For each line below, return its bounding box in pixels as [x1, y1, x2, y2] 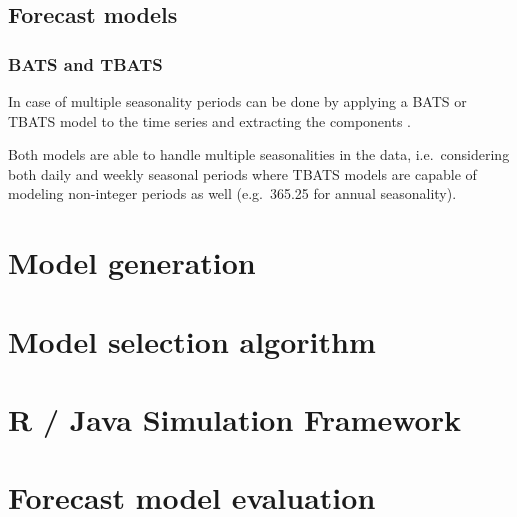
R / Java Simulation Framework [8, 398, 461, 439]
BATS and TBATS [8, 51, 163, 76]
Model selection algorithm [8, 320, 376, 361]
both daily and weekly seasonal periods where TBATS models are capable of [8, 163, 477, 184]
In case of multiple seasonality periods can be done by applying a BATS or [8, 91, 467, 111]
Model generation [8, 242, 256, 283]
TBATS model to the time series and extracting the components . [8, 110, 411, 131]
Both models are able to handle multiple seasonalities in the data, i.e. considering [8, 144, 510, 165]
